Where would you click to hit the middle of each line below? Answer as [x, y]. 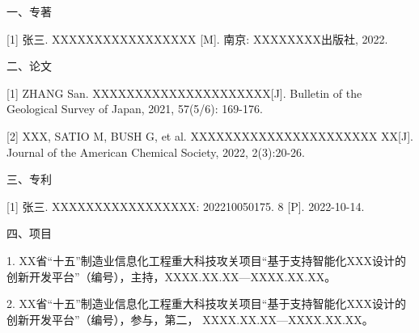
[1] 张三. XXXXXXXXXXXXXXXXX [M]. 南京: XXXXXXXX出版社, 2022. [197, 38]
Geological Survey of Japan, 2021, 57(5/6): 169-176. [135, 109]
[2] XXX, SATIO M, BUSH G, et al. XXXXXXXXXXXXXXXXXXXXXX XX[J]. [210, 135]
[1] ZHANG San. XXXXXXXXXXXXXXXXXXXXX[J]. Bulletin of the [184, 93]
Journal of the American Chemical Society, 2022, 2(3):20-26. [156, 152]
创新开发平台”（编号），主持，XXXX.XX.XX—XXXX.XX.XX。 [171, 276]
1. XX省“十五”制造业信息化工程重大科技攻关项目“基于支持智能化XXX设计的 [206, 260]
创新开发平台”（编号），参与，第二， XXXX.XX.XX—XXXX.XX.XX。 [190, 319]
